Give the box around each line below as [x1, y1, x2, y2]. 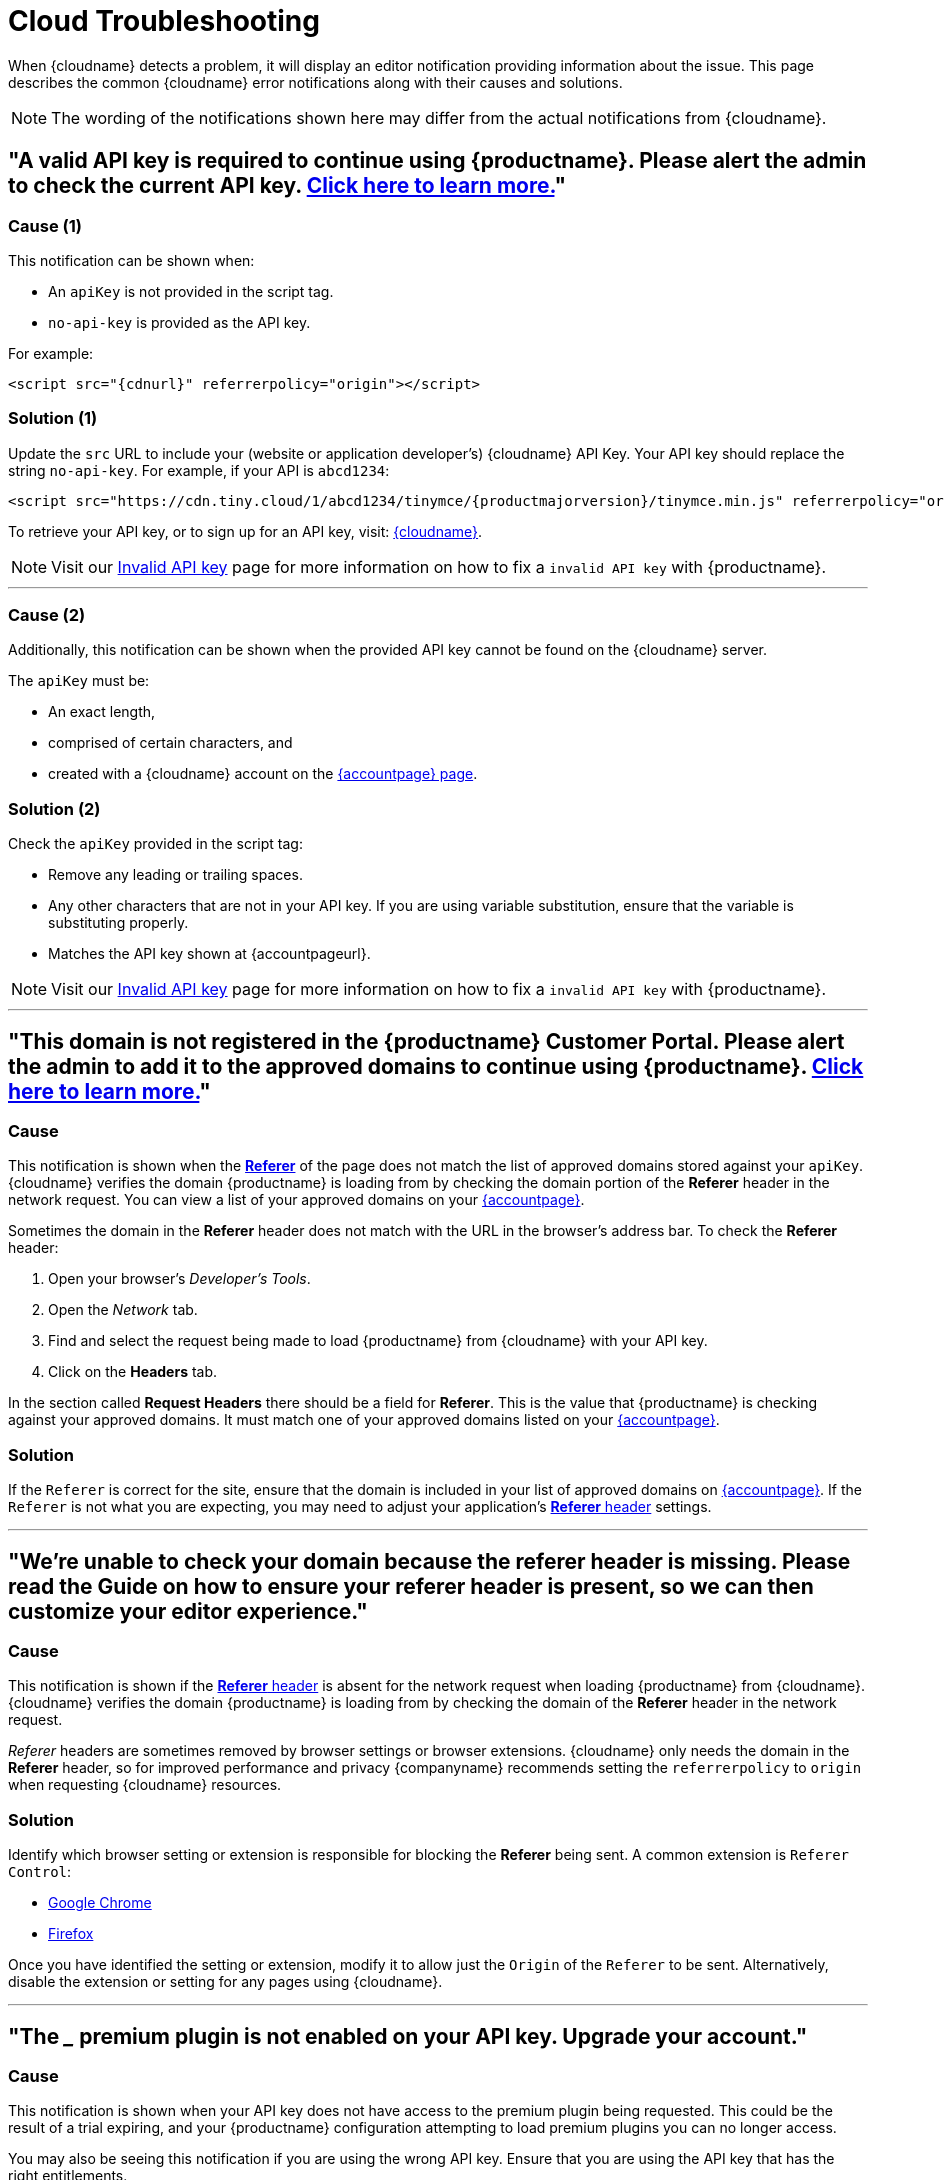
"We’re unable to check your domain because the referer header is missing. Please [8, 1548, 851, 1574]
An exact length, [48, 703, 156, 721]
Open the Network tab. [48, 1301, 198, 1319]
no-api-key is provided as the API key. [48, 313, 311, 331]
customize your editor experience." [8, 1598, 368, 1624]
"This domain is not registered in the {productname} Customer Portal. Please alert [8, 1028, 845, 1054]
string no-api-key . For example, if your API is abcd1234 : [8, 461, 390, 479]
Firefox [48, 1925, 94, 1943]
